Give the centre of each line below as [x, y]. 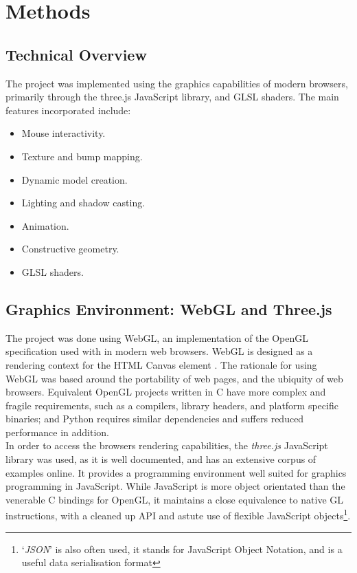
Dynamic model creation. [74, 179]
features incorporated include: [68, 110]
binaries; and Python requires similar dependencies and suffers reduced [155, 419]
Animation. [45, 225]
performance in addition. [58, 432]
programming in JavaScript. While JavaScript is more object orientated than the [175, 486]
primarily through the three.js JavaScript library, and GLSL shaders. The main [172, 97]
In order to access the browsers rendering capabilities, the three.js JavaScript [167, 445]
